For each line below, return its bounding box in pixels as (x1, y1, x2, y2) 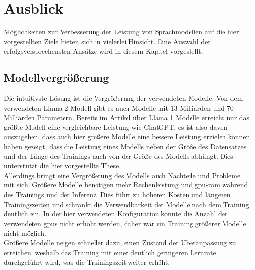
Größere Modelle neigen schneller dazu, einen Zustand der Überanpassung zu (4, 238, 236, 248)
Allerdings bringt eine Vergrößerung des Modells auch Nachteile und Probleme (4, 170, 241, 180)
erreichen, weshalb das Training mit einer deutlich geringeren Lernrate (4, 247, 216, 257)
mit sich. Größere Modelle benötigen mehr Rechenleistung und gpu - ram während (4, 180, 248, 190)
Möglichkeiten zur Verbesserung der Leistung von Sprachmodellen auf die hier (4, 27, 239, 37)
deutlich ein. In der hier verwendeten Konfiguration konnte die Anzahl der (4, 209, 228, 219)
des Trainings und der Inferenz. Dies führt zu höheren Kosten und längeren (4, 189, 231, 200)
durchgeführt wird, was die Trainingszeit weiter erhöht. (4, 257, 170, 267)
